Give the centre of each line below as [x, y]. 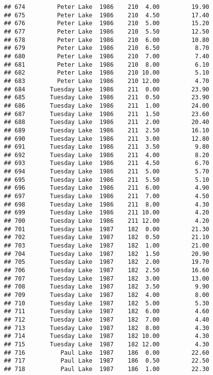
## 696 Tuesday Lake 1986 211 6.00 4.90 [107, 188]
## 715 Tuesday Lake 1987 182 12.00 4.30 [107, 344]
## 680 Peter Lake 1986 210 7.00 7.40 [107, 56]
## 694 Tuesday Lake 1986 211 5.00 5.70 [107, 172]
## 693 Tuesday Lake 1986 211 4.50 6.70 [107, 163]
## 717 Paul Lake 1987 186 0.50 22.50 [107, 361]
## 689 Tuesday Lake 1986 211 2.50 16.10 [107, 130]
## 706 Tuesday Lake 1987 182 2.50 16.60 [107, 270]
